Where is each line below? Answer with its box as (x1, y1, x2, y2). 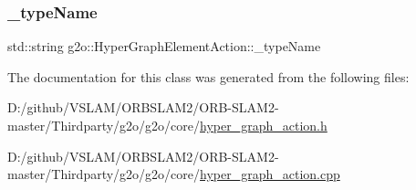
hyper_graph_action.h (200, 116, 328, 134)
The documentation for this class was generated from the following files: (7, 67, 410, 86)
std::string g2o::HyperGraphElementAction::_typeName (7, 37, 321, 56)
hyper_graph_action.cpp (200, 164, 340, 184)
